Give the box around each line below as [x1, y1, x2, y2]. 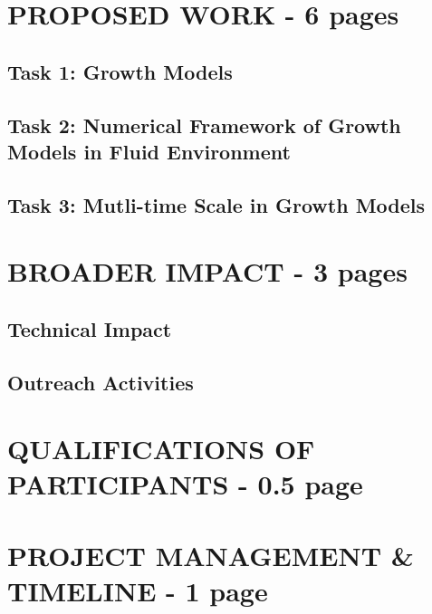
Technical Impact [7, 314, 172, 342]
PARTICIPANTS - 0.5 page [7, 465, 363, 503]
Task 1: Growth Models [7, 57, 233, 85]
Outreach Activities [7, 368, 194, 396]
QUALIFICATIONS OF [7, 430, 315, 467]
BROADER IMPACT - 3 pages [7, 253, 408, 290]
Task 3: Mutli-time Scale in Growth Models [7, 190, 426, 218]
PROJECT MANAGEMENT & [7, 536, 414, 573]
